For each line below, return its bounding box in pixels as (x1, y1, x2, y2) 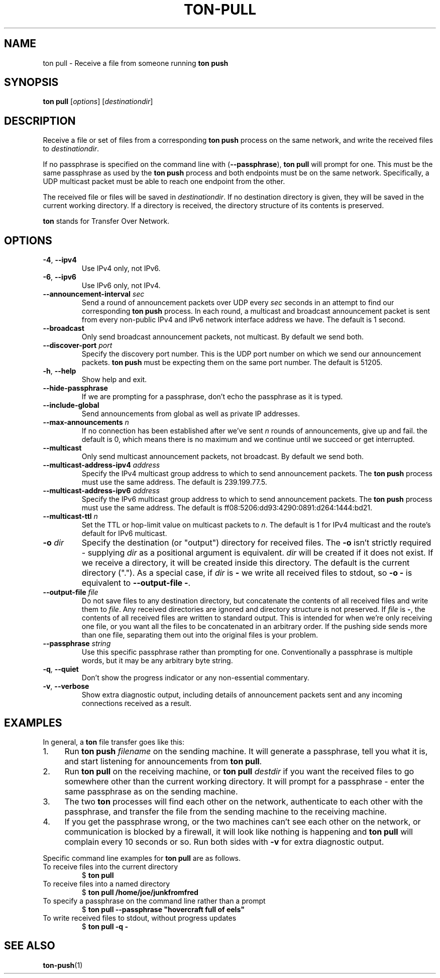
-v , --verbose (43, 682, 89, 691)
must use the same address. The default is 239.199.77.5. (81, 478, 267, 487)
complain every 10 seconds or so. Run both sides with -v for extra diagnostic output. (64, 836, 384, 847)
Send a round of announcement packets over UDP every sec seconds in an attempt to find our (81, 298, 394, 307)
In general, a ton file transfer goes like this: (43, 737, 185, 746)
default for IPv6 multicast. (81, 529, 167, 538)
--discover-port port (43, 341, 113, 350)
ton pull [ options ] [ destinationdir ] (43, 97, 153, 106)
